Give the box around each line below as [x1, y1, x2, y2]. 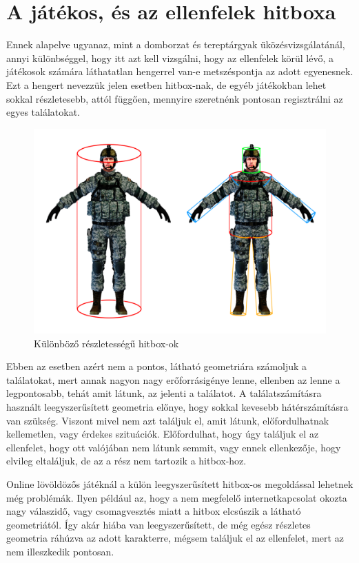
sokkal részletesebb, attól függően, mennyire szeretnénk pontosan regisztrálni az [6, 91, 343, 105]
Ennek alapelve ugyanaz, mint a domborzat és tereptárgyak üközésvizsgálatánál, [6, 37, 345, 52]
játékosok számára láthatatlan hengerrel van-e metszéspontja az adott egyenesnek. [6, 64, 353, 79]
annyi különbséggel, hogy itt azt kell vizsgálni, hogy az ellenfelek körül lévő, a [6, 50, 334, 65]
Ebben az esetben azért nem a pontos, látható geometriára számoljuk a [6, 359, 307, 373]
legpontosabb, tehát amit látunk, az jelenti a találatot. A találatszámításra [6, 386, 322, 400]
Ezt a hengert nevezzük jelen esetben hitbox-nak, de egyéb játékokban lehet [6, 77, 327, 92]
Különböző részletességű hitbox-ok [34, 336, 179, 350]
